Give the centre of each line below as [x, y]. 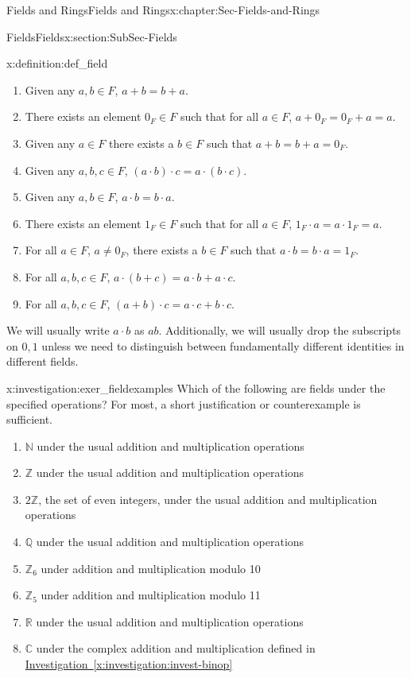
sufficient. [30, 419]
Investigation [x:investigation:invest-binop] [129, 664]
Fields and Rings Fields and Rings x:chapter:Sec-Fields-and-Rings [163, 10]
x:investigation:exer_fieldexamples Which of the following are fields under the [196, 387]
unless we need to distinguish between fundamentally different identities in [223, 345]
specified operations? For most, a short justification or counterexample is [184, 403]
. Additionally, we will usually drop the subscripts [280, 330]
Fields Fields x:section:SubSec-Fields [92, 36]
